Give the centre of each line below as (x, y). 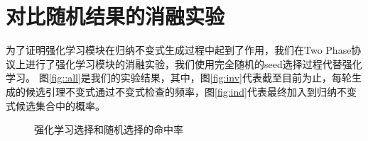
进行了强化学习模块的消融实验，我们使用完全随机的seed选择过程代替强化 (194, 63)
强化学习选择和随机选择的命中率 (109, 129)
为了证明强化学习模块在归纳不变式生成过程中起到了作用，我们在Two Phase (179, 50)
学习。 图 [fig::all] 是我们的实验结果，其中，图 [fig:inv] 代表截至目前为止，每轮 (179, 78)
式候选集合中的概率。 (55, 105)
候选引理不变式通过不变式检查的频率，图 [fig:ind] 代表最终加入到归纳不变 (191, 91)
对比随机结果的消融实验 (115, 16)
